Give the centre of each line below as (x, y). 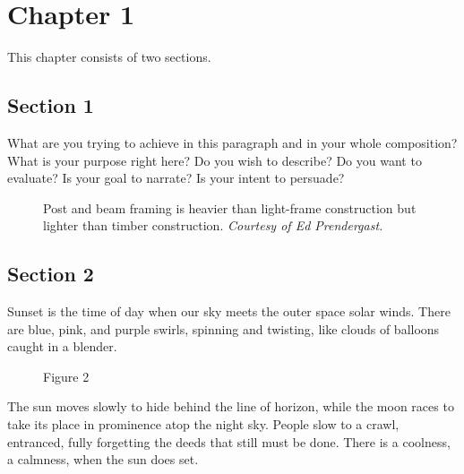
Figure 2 (66, 376)
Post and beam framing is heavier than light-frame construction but (230, 207)
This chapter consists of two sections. (109, 57)
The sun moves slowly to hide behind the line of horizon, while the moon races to (231, 406)
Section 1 (51, 105)
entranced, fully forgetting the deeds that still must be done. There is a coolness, (229, 441)
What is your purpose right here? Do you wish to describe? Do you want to (215, 160)
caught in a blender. (62, 346)
